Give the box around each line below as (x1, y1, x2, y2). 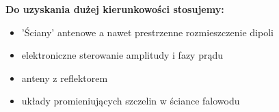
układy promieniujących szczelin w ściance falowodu (21, 94, 240, 108)
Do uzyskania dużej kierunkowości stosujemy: (5, 2, 224, 16)
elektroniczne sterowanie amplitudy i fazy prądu (21, 48, 224, 62)
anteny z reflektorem (21, 70, 108, 85)
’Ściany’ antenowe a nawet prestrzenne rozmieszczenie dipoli (21, 25, 274, 39)
